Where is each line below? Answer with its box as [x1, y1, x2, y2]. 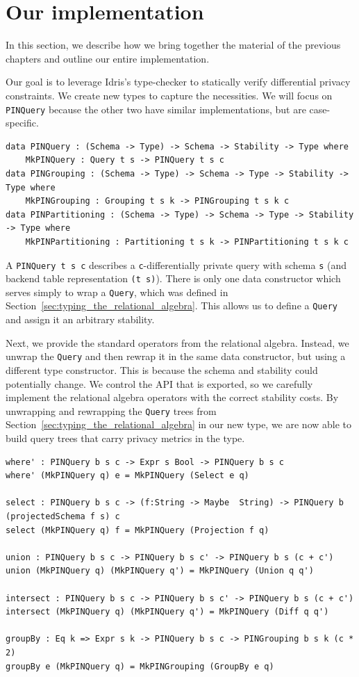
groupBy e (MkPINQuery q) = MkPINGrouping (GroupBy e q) [6, 661, 274, 671]
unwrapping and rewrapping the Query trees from [6, 403, 217, 418]
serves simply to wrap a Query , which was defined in [6, 284, 228, 299]
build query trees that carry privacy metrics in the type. [6, 431, 245, 445]
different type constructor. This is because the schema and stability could [6, 362, 318, 377]
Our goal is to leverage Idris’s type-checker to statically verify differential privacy [6, 74, 351, 89]
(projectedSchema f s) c [6, 511, 120, 521]
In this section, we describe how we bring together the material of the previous [6, 38, 341, 52]
